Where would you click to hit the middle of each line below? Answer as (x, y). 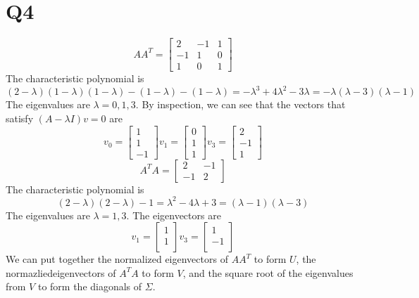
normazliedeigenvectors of (61, 272)
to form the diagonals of (90, 286)
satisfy (20, 118)
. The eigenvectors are (174, 215)
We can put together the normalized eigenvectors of (117, 259)
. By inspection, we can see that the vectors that (240, 104)
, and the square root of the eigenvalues (268, 272)
